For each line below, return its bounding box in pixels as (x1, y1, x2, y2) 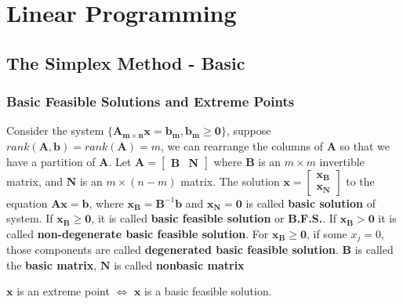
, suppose (226, 122, 271, 139)
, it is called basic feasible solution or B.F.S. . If (91, 210, 337, 226)
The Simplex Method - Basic (6, 50, 245, 74)
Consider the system (6, 122, 104, 139)
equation (6, 194, 48, 211)
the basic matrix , (6, 256, 97, 273)
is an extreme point (16, 283, 110, 299)
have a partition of (6, 153, 96, 169)
